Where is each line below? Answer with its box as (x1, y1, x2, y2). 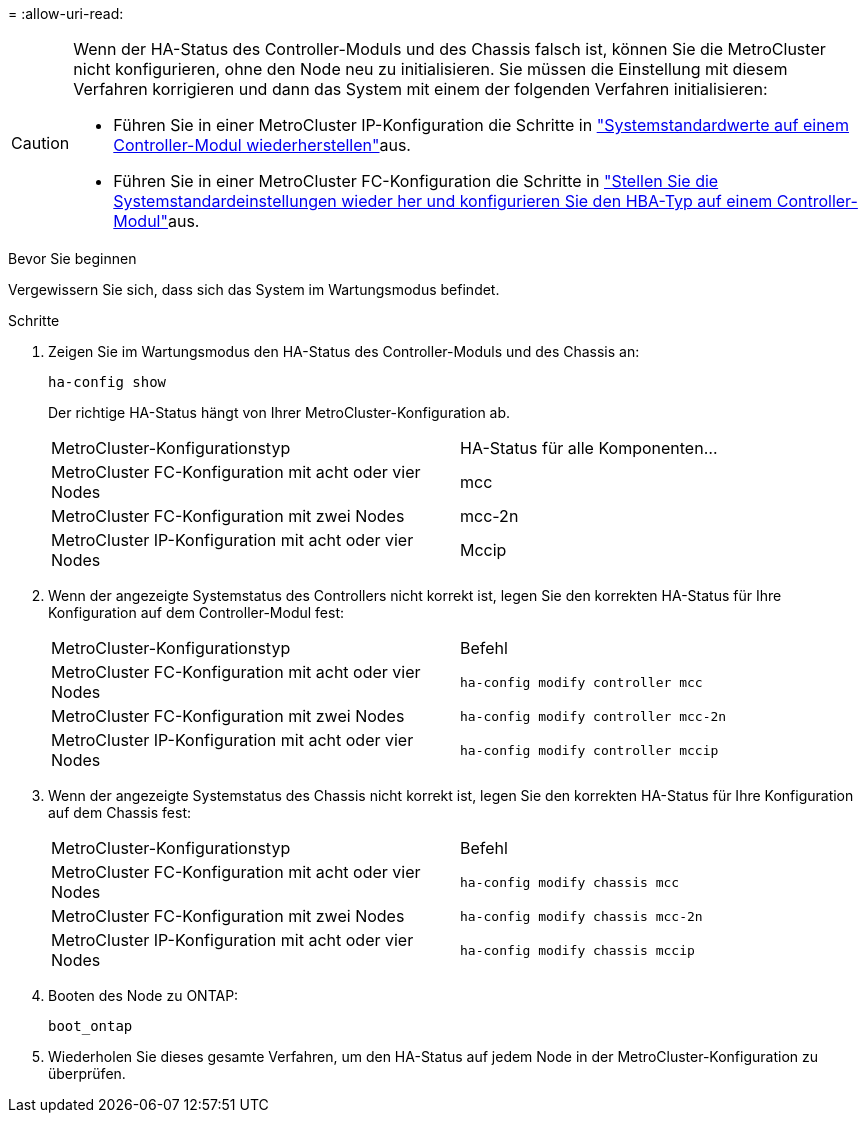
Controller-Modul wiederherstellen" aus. (113, 135, 411, 155)
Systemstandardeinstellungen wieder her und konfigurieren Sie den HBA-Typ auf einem (113, 191, 773, 211)
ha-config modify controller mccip (460, 742, 719, 758)
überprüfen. (48, 1065, 126, 1082)
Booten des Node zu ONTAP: (48, 987, 239, 1004)
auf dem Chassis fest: (48, 804, 191, 821)
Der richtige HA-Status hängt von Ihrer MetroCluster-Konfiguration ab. (48, 404, 511, 421)
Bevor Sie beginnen (8, 250, 137, 267)
